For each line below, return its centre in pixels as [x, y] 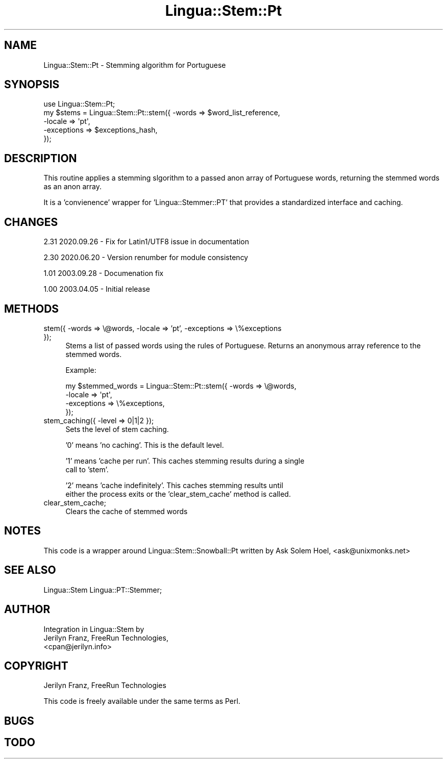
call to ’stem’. [87, 469]
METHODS [32, 309]
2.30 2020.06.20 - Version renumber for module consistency [146, 258]
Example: [81, 370]
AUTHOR [27, 609]
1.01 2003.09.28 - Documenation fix [104, 273]
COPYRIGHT [36, 666]
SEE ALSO [30, 570]
